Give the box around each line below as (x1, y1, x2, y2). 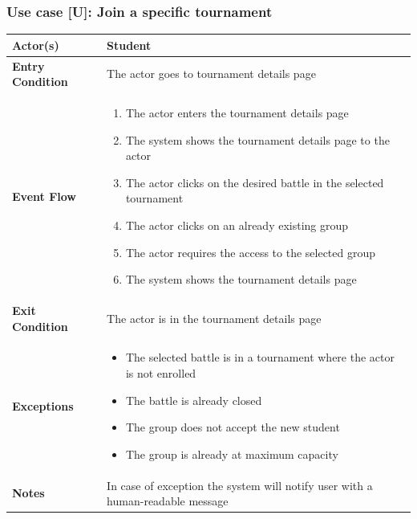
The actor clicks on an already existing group (125, 216, 349, 233)
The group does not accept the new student (125, 419, 340, 435)
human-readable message (107, 492, 229, 509)
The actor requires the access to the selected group (125, 243, 376, 260)
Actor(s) (12, 36, 59, 53)
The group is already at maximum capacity (125, 445, 338, 462)
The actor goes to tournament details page (107, 65, 316, 82)
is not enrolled (125, 365, 196, 382)
